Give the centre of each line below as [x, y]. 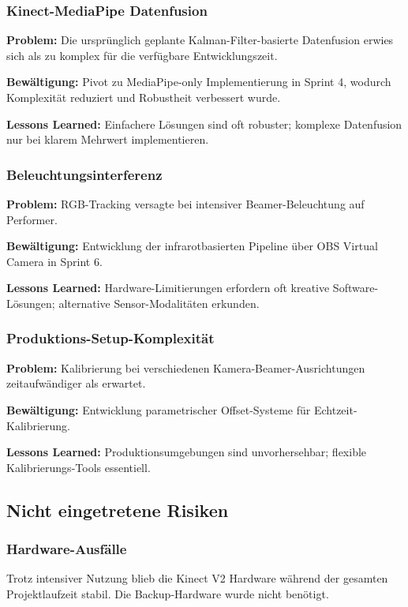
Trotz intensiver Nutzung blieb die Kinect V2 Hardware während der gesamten [197, 578]
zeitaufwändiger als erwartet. [76, 383]
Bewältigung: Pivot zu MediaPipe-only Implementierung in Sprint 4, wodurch [199, 82]
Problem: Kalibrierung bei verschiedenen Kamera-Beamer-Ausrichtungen [186, 367]
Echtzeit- [335, 409]
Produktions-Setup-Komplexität [110, 338]
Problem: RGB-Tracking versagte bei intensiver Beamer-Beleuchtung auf [185, 204]
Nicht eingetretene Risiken [118, 510]
